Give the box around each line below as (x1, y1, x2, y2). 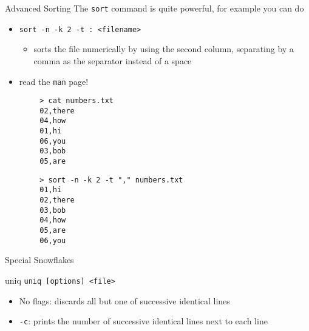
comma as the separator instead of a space (33, 54, 192, 67)
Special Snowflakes (5, 253, 74, 266)
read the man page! (19, 75, 89, 87)
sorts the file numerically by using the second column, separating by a (33, 42, 294, 55)
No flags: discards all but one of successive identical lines (19, 294, 230, 307)
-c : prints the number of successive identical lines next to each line (19, 315, 268, 327)
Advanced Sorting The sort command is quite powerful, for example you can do (5, 2, 304, 14)
